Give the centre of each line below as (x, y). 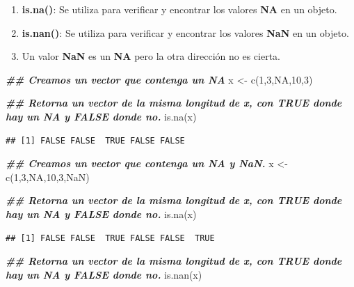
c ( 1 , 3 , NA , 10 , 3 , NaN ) (48, 177)
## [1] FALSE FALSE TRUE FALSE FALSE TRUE (110, 238)
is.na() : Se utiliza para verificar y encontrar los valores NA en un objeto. (179, 9)
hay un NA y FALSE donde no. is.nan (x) (104, 274)
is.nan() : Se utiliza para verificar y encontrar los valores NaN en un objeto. (185, 32)
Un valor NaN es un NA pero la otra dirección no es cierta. (151, 56)
